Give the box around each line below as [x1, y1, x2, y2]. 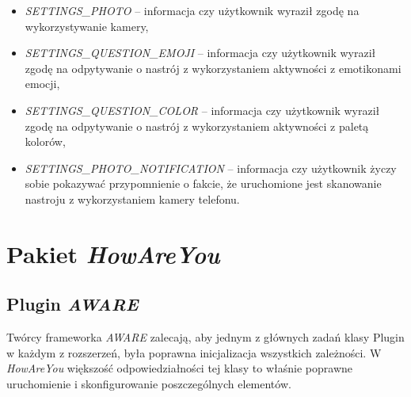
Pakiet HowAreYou [6, 237, 220, 270]
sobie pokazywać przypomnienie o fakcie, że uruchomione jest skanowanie [25, 175, 382, 192]
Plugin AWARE [6, 292, 139, 316]
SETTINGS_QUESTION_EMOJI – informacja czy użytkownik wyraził [25, 44, 376, 61]
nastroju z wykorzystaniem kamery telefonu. [25, 190, 240, 207]
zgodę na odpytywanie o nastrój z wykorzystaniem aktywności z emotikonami [25, 59, 401, 76]
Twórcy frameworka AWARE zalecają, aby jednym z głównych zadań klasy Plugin [6, 329, 405, 345]
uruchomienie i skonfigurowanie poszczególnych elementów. [6, 375, 291, 391]
